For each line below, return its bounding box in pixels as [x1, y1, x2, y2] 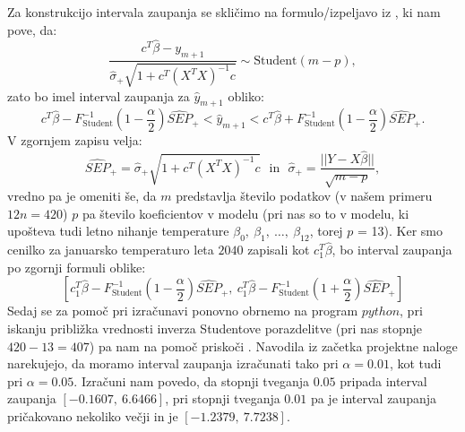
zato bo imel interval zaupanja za [7, 86, 190, 105]
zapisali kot [247, 240, 310, 259]
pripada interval [340, 371, 427, 390]
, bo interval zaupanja [332, 240, 452, 259]
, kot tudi [389, 354, 442, 373]
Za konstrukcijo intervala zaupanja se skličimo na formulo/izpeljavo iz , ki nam [7, 3, 441, 21]
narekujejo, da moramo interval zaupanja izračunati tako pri [7, 354, 339, 373]
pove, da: [7, 20, 57, 39]
